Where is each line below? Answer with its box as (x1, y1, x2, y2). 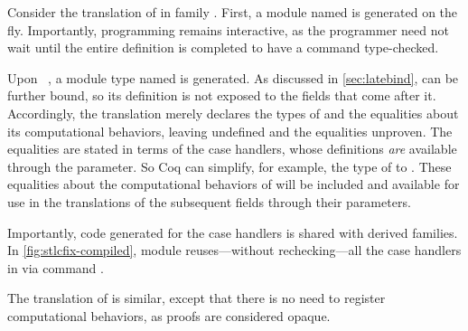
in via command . (7, 258, 104, 277)
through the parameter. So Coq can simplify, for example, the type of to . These (7, 156, 452, 175)
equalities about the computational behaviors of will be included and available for (7, 175, 460, 194)
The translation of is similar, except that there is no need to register (7, 288, 386, 307)
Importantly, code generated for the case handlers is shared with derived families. (7, 222, 458, 241)
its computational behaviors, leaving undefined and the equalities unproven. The (7, 121, 453, 140)
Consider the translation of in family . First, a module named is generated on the (7, 3, 458, 21)
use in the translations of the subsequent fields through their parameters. (7, 192, 411, 211)
